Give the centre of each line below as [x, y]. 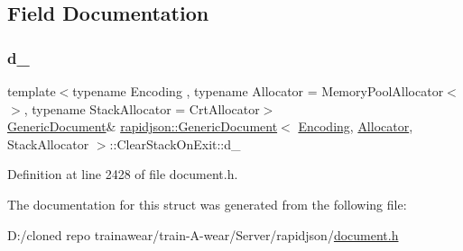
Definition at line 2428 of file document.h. [123, 174]
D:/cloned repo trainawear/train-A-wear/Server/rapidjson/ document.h [203, 234]
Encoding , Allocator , [356, 126]
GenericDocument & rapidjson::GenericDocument [143, 126]
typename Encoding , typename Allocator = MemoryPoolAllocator [258, 91]
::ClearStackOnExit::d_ [175, 143]
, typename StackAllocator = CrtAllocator [142, 108]
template [32, 91]
